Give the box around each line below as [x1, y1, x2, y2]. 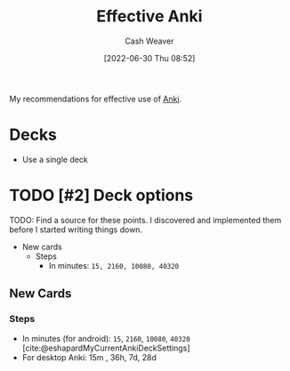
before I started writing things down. [9, 224, 143, 235]
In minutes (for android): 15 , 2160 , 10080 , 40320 [21, 333, 191, 343]
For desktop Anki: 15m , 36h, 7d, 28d [21, 351, 157, 362]
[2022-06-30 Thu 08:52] [103, 52, 196, 63]
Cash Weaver [125, 36, 174, 46]
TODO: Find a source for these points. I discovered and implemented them [9, 214, 282, 225]
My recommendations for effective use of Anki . [9, 93, 182, 104]
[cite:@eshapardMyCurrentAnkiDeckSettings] [21, 343, 190, 353]
